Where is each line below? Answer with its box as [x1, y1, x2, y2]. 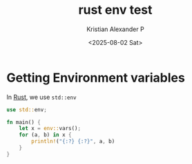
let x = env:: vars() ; [19, 125, 81, 132]
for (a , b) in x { [19, 131, 72, 138]
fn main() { [6, 118, 41, 126]
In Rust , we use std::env [6, 93, 77, 101]
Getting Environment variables [6, 70, 186, 85]
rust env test [78, 2, 153, 18]
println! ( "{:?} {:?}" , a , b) [31, 138, 115, 145]
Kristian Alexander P [86, 25, 144, 33]
